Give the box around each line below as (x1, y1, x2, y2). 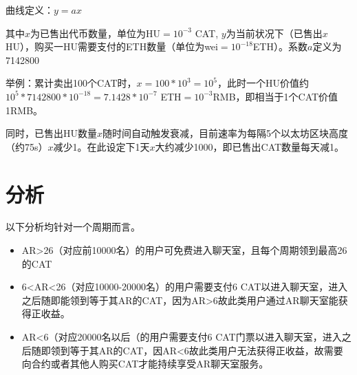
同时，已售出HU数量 (6, 126, 97, 140)
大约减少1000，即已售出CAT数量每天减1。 (155, 139, 345, 153)
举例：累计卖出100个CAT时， (6, 76, 137, 90)
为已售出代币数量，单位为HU (30, 25, 161, 40)
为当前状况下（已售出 (226, 25, 323, 40)
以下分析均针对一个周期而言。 (6, 219, 140, 234)
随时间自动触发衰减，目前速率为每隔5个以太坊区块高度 (102, 126, 349, 140)
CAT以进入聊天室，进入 (240, 279, 348, 294)
